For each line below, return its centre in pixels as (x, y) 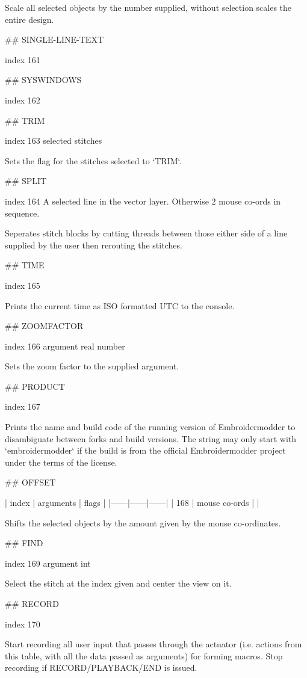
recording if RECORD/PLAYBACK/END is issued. (101, 667)
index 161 (23, 59)
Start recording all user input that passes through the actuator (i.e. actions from (153, 644)
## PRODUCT (35, 386)
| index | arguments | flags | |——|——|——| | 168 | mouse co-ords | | (132, 503)
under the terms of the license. (61, 462)
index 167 (23, 406)
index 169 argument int (48, 563)
